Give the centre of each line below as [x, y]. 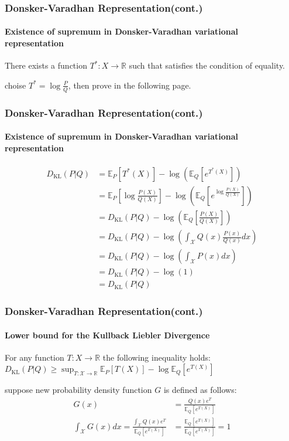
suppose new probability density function [78, 390]
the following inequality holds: [156, 357]
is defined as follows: [200, 390]
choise [16, 85]
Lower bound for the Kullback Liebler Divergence [107, 335]
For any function [35, 357]
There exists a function [46, 65]
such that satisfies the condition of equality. [207, 65]
